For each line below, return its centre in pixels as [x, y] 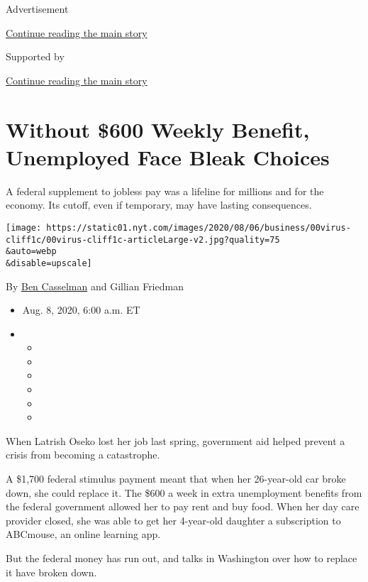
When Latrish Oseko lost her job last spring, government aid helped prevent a [175, 440]
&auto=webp [31, 252]
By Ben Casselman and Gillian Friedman [95, 286]
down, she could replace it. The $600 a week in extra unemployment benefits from [184, 492]
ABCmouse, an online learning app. [83, 534]
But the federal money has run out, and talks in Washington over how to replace [182, 558]
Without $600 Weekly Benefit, [158, 129]
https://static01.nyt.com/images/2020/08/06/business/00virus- [199, 227]
